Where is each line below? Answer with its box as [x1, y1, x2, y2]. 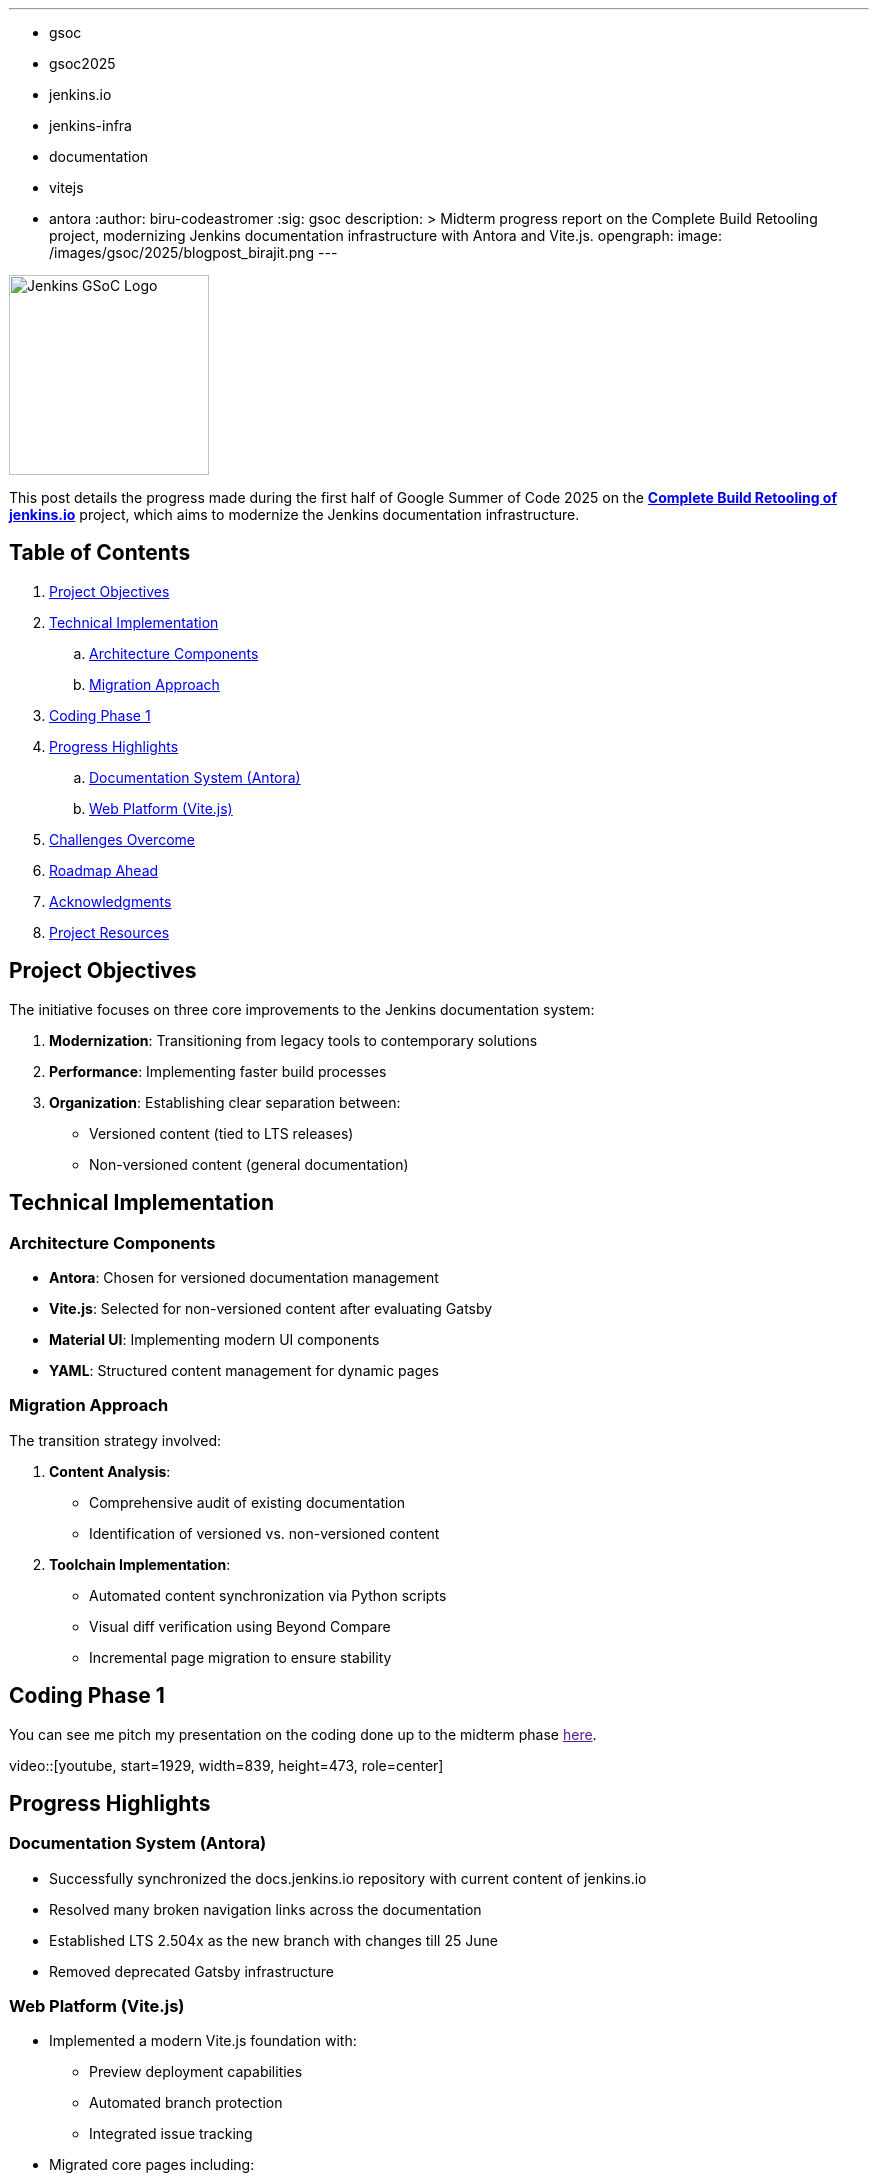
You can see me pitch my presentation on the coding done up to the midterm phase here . [9, 1725, 597, 1743]
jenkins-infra [49, 117, 132, 134]
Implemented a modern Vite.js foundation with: [49, 2032, 357, 2050]
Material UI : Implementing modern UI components [49, 1330, 380, 1348]
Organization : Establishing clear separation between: [49, 1093, 401, 1111]
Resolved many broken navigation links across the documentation [49, 1900, 482, 1918]
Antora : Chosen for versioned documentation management [49, 1268, 439, 1286]
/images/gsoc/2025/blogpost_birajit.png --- [49, 244, 338, 261]
